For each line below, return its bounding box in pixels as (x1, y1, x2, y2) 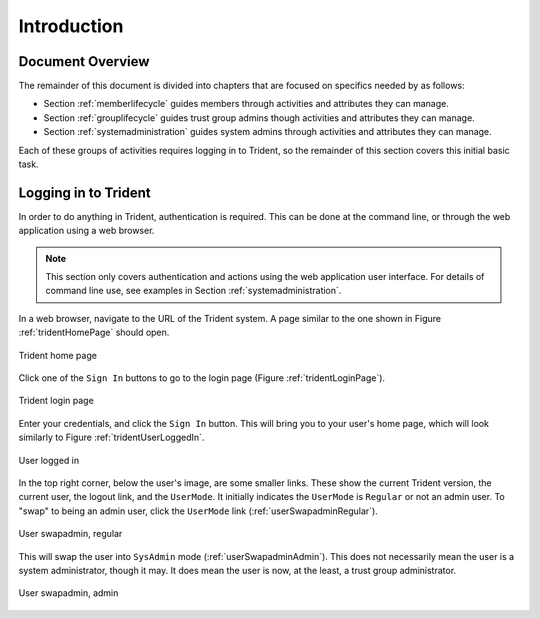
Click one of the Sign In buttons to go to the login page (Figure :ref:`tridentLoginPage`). (18, 372, 385, 384)
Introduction (18, 15, 124, 37)
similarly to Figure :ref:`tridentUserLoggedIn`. (18, 431, 205, 444)
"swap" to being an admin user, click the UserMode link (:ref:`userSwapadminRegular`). (18, 505, 379, 517)
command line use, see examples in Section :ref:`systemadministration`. (45, 285, 342, 297)
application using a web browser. (18, 225, 155, 237)
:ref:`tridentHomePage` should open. (18, 326, 170, 339)
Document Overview (18, 53, 150, 70)
